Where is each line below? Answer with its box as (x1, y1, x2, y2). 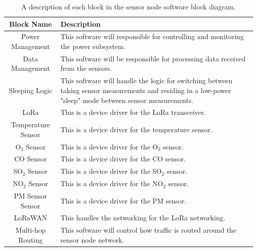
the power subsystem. (60, 41, 126, 51)
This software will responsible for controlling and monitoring (60, 31, 244, 42)
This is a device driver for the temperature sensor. (60, 124, 213, 134)
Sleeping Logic (8, 85, 52, 95)
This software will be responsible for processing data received (60, 53, 246, 63)
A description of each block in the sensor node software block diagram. (21, 1, 236, 11)
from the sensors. (60, 63, 112, 73)
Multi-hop (15, 225, 46, 235)
